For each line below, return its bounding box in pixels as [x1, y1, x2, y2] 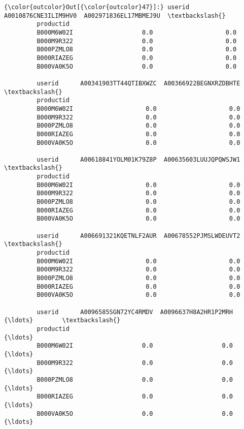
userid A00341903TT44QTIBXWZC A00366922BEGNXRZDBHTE [37, 79, 240, 87]
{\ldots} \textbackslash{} [4, 317, 121, 324]
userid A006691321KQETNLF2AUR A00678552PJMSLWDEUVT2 [37, 232, 240, 239]
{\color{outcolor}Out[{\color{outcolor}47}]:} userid [4, 4, 190, 11]
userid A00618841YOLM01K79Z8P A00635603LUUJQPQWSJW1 [37, 156, 240, 163]
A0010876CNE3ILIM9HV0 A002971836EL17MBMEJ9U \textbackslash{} [4, 12, 226, 19]
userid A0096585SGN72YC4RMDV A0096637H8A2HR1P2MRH [37, 308, 233, 316]
